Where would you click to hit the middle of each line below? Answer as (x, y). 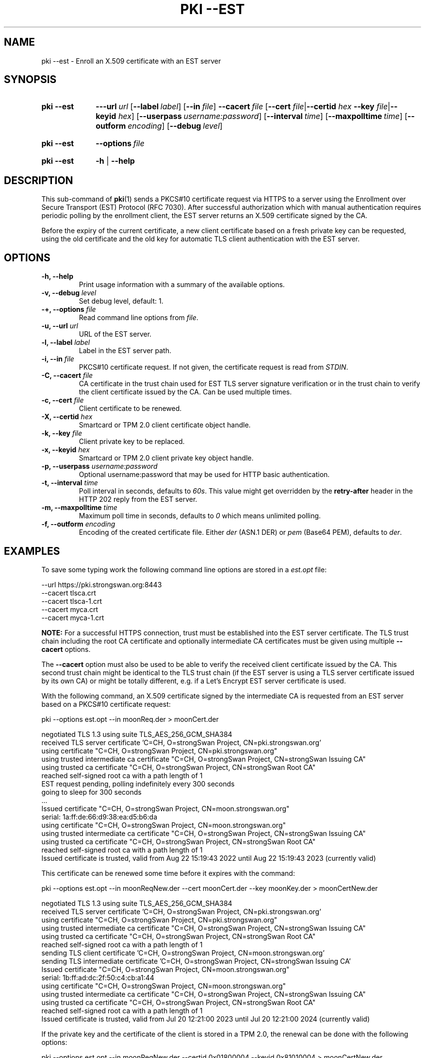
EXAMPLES (32, 551)
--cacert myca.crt (70, 609)
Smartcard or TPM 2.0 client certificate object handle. (165, 425)
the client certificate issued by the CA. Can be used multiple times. (185, 392)
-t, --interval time (70, 483)
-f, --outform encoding (78, 524)
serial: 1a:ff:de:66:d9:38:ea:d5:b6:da (99, 817)
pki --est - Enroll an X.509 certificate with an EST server (131, 61)
